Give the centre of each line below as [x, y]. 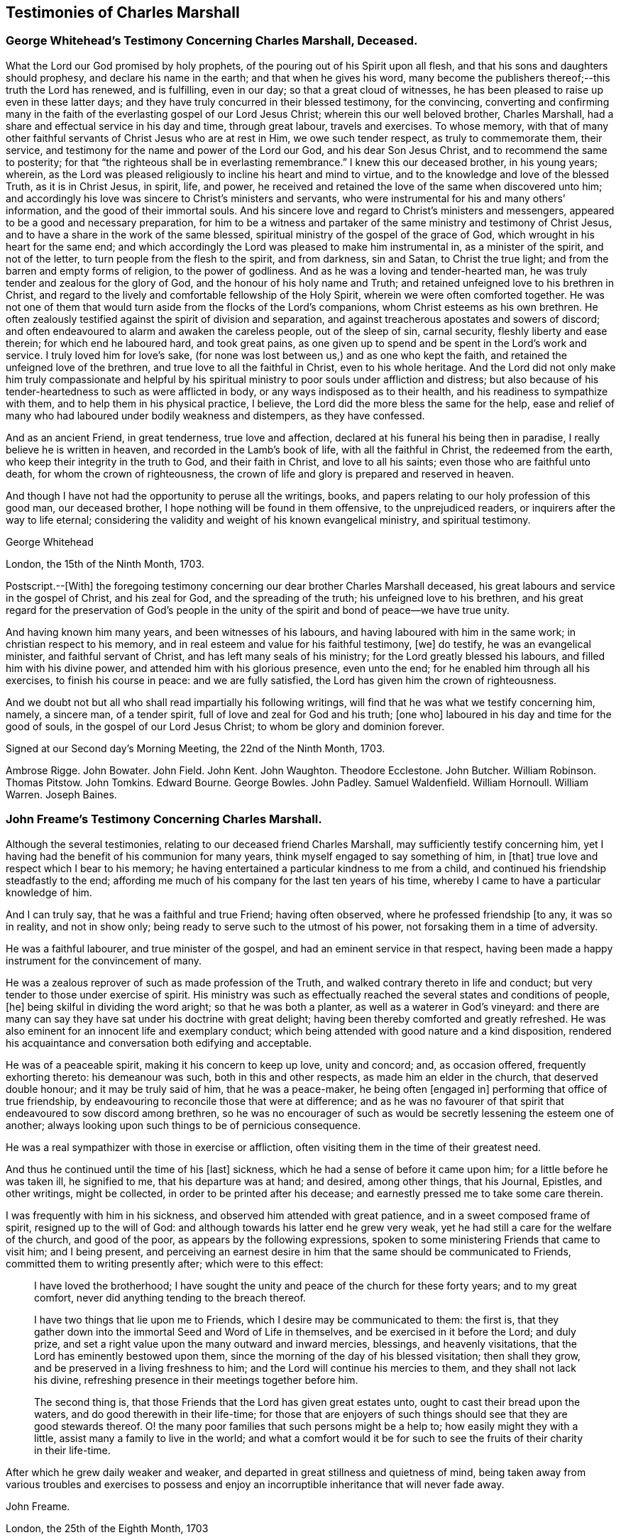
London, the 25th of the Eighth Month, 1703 [107, 1528]
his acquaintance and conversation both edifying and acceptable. [159, 1043]
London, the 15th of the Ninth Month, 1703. [105, 563]
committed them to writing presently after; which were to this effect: [165, 1263]
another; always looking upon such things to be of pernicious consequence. [183, 1125]
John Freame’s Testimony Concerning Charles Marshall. [164, 819]
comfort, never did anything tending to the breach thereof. [170, 1297]
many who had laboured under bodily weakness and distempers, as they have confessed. [215, 415]
